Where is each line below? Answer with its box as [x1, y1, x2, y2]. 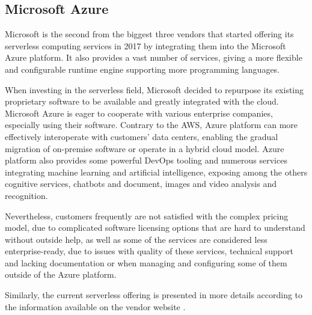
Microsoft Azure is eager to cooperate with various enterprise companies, [5, 106, 273, 119]
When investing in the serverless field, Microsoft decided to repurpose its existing [5, 83, 304, 96]
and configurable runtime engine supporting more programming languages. [5, 63, 280, 75]
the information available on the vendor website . [5, 300, 186, 313]
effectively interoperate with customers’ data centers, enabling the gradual [5, 130, 278, 142]
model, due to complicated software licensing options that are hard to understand [5, 221, 305, 234]
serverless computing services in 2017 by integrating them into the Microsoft [5, 39, 286, 52]
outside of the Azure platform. [5, 268, 117, 281]
